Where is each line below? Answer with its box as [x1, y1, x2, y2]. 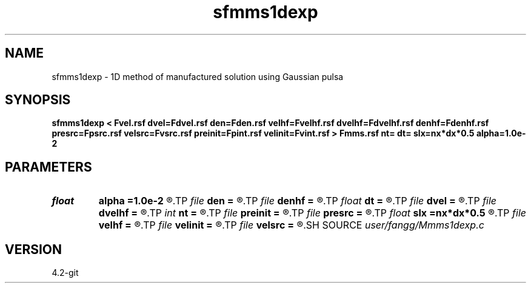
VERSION [5, 241, 62, 257]
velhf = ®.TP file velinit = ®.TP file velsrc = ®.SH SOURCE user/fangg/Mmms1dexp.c [98, 219, 484, 232]
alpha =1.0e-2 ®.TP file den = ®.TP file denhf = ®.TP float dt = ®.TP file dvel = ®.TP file [98, 195, 497, 207]
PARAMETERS [5, 159, 92, 175]
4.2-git [52, 267, 79, 278]
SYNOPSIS [5, 92, 71, 108]
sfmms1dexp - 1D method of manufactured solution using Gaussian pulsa [52, 71, 344, 82]
